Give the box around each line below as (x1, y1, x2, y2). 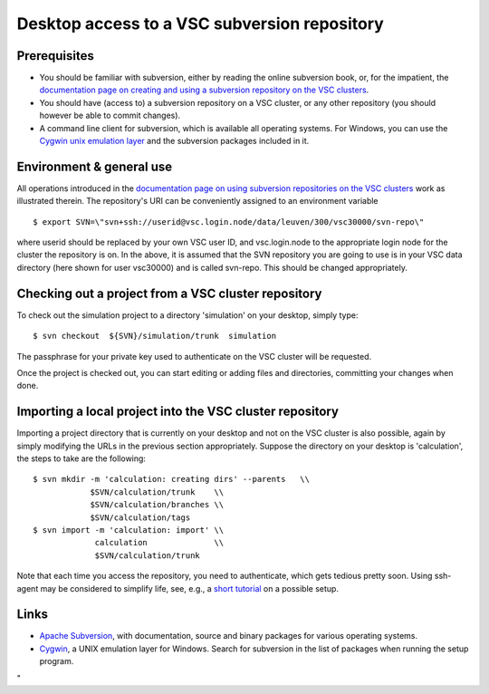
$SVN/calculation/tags (90, 512, 191, 523)
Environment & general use (16, 159, 173, 174)
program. (39, 656, 74, 667)
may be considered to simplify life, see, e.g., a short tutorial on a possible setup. (40, 583, 340, 593)
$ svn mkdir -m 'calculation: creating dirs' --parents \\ (33, 474, 310, 485)
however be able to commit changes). (39, 110, 181, 121)
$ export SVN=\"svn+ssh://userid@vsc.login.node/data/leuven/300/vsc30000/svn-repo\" (33, 217, 425, 227)
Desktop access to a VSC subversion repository (16, 14, 384, 34)
